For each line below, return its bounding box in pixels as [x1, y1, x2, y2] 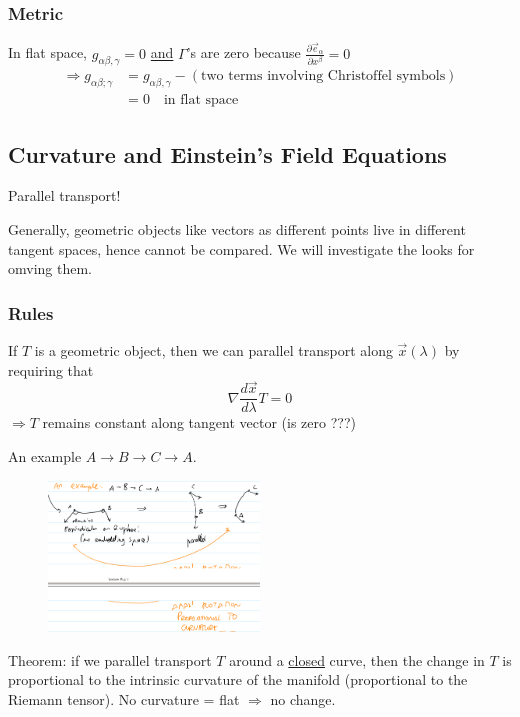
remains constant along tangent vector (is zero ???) [42, 412, 356, 433]
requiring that [8, 359, 94, 380]
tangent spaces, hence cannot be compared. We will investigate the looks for [8, 238, 475, 259]
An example [8, 446, 82, 467]
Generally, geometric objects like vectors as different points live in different [8, 218, 466, 239]
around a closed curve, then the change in [229, 649, 485, 670]
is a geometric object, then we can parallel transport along [34, 339, 393, 360]
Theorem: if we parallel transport [8, 649, 212, 670]
